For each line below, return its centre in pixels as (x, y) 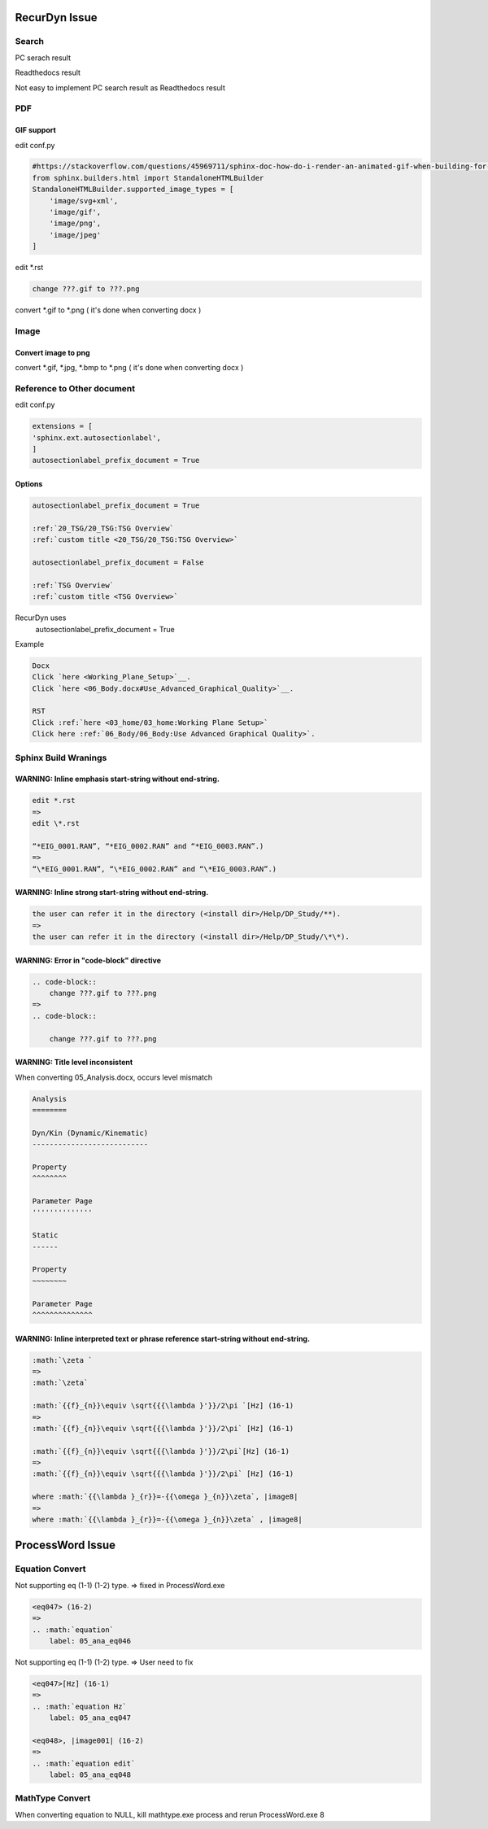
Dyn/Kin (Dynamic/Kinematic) (90, 1133)
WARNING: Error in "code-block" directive (88, 960)
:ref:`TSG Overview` (73, 585)
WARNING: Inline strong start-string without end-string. (112, 893)
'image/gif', (75, 212)
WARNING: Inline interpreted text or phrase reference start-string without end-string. (163, 1338)
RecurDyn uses (41, 618)
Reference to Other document (75, 388)
